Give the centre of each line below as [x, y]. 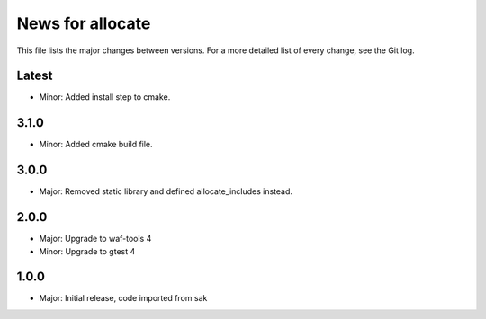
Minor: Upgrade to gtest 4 [87, 251]
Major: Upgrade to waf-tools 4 [95, 239]
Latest [35, 76]
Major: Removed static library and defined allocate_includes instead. [166, 191]
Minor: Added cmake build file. [96, 145]
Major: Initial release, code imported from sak [123, 298]
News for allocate [84, 23]
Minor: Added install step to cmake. [105, 97]
